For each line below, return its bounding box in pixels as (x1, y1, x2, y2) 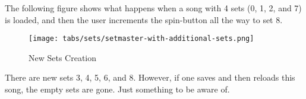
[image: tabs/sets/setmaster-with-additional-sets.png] (29, 34, 254, 43)
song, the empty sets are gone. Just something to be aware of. (5, 83, 230, 95)
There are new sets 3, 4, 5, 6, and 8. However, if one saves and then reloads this (5, 71, 295, 84)
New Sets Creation (29, 51, 97, 63)
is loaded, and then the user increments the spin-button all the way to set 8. (5, 13, 283, 25)
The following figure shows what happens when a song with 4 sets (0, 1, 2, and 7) (5, 2, 302, 14)
